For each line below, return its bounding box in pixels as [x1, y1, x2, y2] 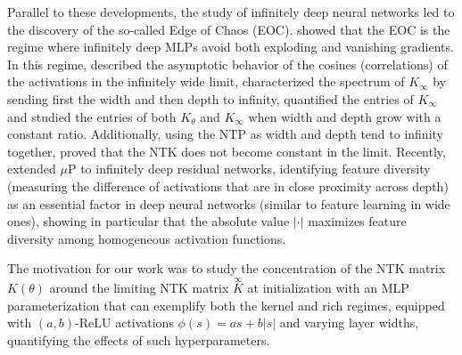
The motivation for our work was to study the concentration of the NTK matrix [7, 259, 446, 278]
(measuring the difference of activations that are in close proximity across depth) [7, 176, 449, 195]
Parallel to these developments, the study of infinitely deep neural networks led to [7, 3, 455, 20]
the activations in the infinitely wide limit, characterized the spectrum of [7, 72, 405, 91]
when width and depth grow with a [248, 107, 441, 125]
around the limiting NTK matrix [49, 278, 229, 297]
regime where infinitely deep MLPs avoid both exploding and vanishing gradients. [7, 37, 454, 56]
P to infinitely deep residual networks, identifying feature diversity [67, 159, 431, 178]
